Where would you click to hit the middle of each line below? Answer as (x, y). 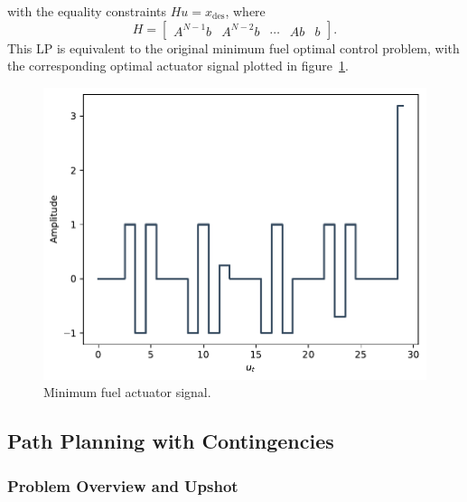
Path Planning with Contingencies (171, 441)
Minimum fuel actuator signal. (127, 392)
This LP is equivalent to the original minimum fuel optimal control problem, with (233, 47)
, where (245, 11)
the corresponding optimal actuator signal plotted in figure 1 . (178, 66)
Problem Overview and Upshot (123, 485)
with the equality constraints (87, 11)
